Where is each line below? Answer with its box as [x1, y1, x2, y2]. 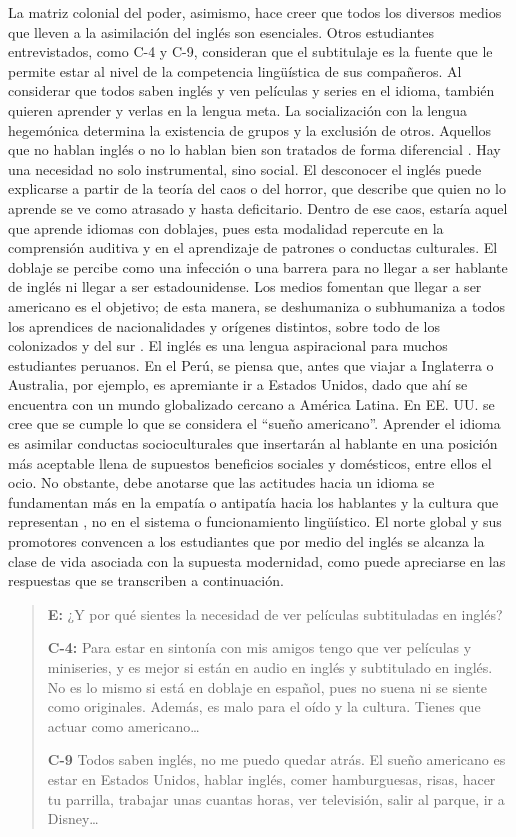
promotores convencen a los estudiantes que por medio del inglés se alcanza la [8, 531, 485, 552]
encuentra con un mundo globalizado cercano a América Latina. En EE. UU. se [8, 393, 495, 414]
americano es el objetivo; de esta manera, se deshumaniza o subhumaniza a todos [8, 295, 506, 316]
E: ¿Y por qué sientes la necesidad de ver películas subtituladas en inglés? [47, 603, 503, 624]
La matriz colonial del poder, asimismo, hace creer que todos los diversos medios [8, 2, 502, 22]
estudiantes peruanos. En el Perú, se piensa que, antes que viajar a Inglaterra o [8, 354, 494, 375]
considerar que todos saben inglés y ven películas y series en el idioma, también [8, 80, 495, 101]
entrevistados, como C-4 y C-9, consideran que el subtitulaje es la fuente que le [8, 41, 493, 62]
